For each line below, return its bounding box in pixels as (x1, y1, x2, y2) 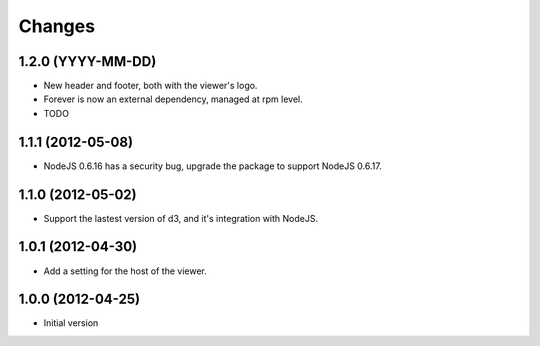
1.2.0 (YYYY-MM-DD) (18, 53, 157, 70)
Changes (18, 15, 95, 37)
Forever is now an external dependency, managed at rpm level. (43, 93, 304, 105)
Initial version (43, 317, 99, 329)
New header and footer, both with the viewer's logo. (43, 80, 258, 92)
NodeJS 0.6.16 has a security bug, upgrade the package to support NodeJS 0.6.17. (43, 160, 382, 172)
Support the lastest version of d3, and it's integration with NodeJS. (43, 212, 319, 224)
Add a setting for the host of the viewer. (43, 265, 207, 277)
